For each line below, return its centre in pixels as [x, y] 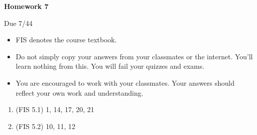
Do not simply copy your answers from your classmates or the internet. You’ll [134, 56]
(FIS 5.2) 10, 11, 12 [45, 126]
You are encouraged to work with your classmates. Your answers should [125, 82]
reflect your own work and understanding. [79, 92]
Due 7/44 [18, 23]
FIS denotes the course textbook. [66, 40]
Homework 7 [26, 6]
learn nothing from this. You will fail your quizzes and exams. [110, 66]
